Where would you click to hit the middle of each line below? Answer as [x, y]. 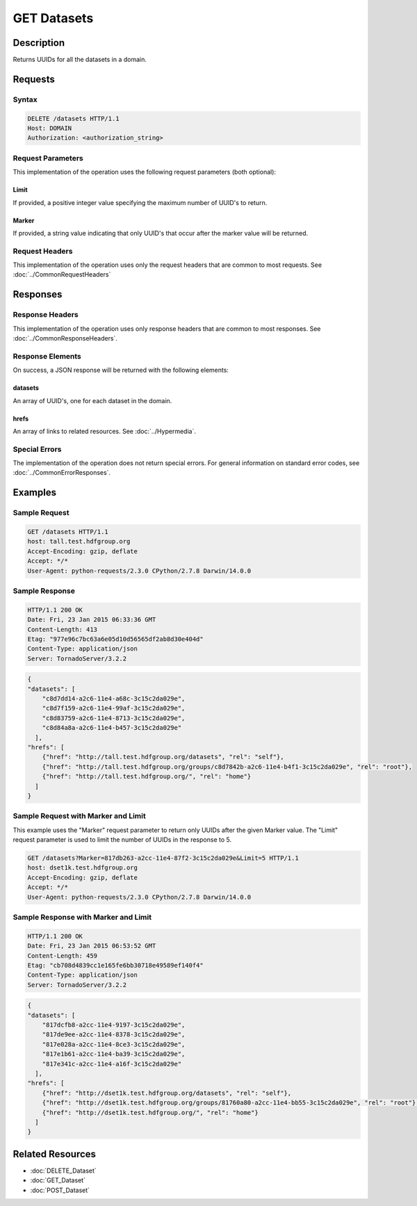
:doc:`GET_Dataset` [58, 1180]
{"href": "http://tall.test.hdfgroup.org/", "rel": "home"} [147, 776]
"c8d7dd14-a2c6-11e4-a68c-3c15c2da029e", [114, 699]
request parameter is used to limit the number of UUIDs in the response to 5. [122, 840]
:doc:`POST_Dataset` [60, 1190]
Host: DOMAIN [50, 128]
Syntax [25, 99]
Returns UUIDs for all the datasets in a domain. [80, 60]
